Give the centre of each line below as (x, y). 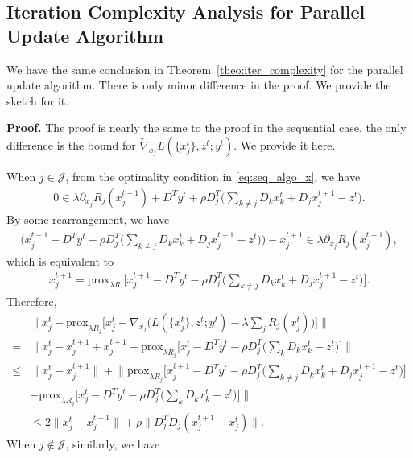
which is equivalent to (60, 261)
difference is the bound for (71, 144)
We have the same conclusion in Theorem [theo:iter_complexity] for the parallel (205, 69)
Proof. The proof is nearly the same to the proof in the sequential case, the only (206, 128)
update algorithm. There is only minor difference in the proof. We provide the (199, 85)
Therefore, (32, 301)
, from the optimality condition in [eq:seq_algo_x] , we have (213, 176)
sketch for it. (38, 100)
